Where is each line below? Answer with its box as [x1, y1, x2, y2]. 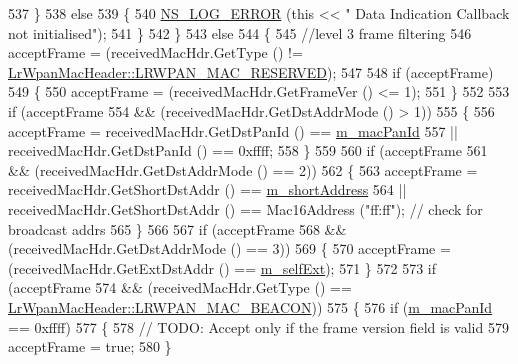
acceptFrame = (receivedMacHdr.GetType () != [8, 42, 303, 63]
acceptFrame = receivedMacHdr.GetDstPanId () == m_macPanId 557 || [8, 120, 458, 141]
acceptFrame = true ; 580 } [8, 336, 172, 357]
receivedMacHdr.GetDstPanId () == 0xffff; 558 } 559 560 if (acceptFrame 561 [8, 140, 488, 161]
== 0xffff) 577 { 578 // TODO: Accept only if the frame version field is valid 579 [8, 316, 509, 337]
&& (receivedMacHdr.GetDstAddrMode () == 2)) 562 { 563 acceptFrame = [8, 159, 478, 180]
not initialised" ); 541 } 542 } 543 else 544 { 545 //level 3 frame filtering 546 [8, 22, 472, 43]
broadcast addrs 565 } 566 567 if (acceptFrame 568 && [8, 218, 347, 239]
